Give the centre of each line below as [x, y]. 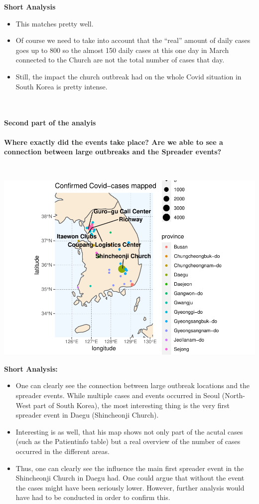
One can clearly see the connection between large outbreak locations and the [133, 385]
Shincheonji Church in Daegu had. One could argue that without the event [130, 478]
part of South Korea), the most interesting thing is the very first [131, 405]
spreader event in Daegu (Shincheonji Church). [87, 415]
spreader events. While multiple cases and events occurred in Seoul [118, 395]
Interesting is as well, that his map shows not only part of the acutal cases [129, 431]
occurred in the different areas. [63, 451]
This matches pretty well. [55, 23]
